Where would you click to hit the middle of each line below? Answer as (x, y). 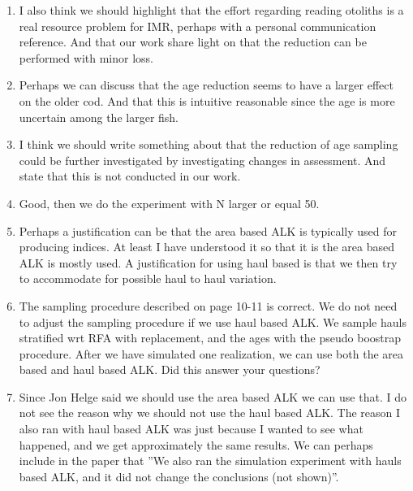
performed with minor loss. (86, 57)
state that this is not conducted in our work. (130, 176)
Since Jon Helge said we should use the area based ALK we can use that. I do (213, 396)
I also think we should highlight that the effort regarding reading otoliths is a (211, 10)
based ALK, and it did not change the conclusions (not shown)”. (179, 476)
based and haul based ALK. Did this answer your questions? (170, 369)
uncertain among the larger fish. (99, 117)
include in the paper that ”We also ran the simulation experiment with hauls (210, 461)
